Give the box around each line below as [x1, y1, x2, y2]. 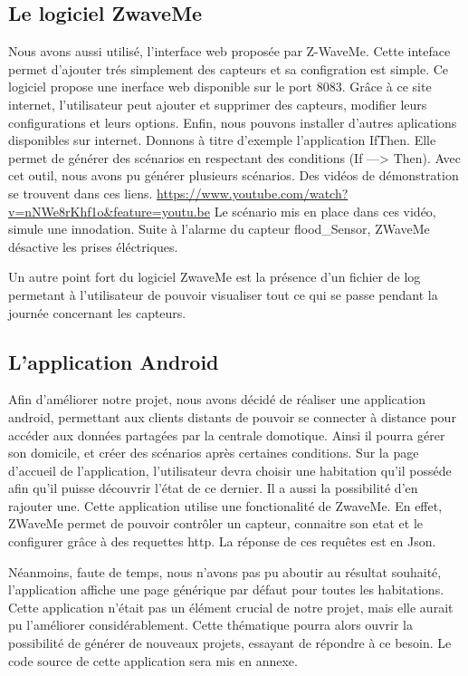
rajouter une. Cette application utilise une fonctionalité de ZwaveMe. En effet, [8, 496, 443, 515]
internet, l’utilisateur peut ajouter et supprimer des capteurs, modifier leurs [8, 94, 427, 113]
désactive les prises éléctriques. [8, 237, 178, 256]
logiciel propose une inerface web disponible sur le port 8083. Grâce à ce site [8, 77, 432, 96]
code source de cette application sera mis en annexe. [8, 651, 298, 670]
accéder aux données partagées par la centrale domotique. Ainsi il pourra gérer [8, 425, 445, 444]
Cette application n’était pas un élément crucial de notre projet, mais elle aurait [8, 597, 454, 616]
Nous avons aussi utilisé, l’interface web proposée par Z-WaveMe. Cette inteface [8, 42, 451, 61]
